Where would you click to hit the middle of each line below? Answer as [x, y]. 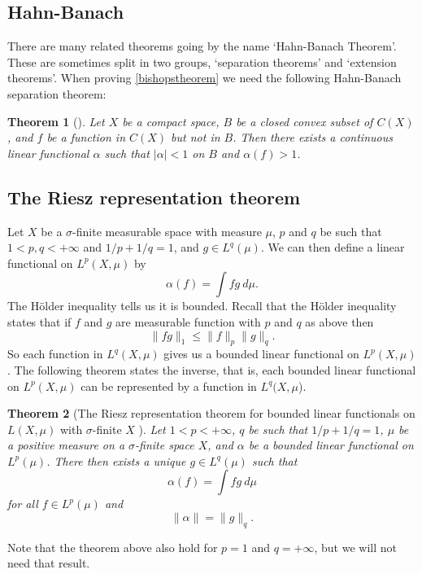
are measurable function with [188, 321]
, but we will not [355, 547]
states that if [39, 321]
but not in [196, 137]
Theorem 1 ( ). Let [56, 121]
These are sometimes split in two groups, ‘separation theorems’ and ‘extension [202, 61]
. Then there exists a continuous [313, 137]
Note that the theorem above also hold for [113, 547]
